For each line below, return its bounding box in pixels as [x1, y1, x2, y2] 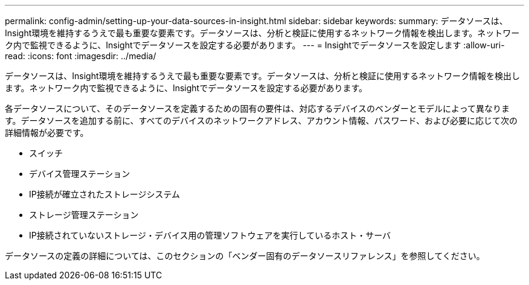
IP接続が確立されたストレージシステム [29, 189, 181, 199]
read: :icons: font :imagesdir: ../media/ [5, 51, 156, 61]
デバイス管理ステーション [29, 168, 130, 179]
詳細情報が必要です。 [5, 127, 89, 138]
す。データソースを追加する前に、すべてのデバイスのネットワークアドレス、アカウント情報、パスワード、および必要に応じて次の [5, 115, 518, 126]
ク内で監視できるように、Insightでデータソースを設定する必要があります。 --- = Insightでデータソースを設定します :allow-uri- [5, 40, 505, 50]
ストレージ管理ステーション [29, 210, 139, 220]
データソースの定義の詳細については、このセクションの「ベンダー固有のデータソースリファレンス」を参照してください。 [5, 251, 485, 261]
